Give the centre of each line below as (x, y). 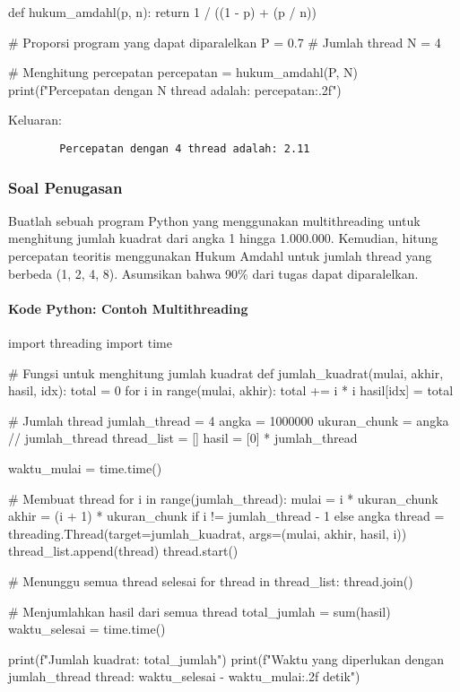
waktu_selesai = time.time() (87, 629)
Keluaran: (35, 120)
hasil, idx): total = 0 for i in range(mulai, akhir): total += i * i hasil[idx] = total (231, 390)
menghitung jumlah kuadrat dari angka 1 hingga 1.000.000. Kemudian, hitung (223, 238)
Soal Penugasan (65, 187)
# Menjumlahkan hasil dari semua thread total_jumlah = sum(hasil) (200, 611)
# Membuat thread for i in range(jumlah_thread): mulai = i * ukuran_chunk (223, 498)
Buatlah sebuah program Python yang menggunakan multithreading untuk (214, 220)
